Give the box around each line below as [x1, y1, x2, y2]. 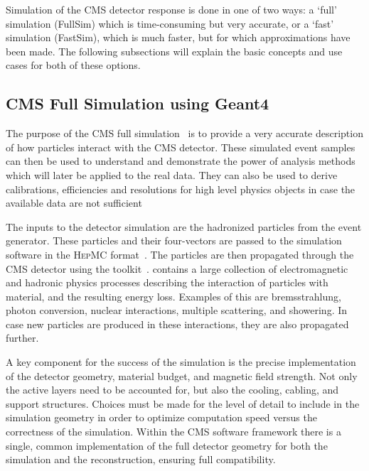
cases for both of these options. [6, 58, 141, 72]
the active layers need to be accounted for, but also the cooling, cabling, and [6, 382, 339, 397]
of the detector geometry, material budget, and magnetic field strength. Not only [6, 368, 358, 383]
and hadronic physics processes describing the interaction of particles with [6, 275, 328, 290]
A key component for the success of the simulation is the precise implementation [6, 354, 356, 369]
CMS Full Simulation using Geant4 [6, 92, 269, 114]
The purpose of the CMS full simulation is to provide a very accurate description [6, 126, 363, 141]
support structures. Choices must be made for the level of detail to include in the [6, 396, 360, 411]
